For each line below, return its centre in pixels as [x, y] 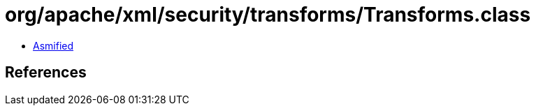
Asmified [53, 45]
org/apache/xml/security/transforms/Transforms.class [268, 15]
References [46, 73]
